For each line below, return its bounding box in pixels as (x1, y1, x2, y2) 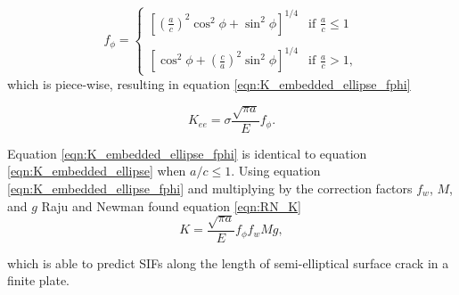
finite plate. (7, 271, 70, 290)
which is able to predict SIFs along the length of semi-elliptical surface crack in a (7, 253, 449, 272)
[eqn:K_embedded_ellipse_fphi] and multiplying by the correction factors (7, 178, 413, 197)
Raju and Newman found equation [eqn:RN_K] (41, 196, 301, 215)
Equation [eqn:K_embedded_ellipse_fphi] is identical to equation (7, 143, 367, 162)
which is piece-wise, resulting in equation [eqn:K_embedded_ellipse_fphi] (7, 74, 411, 93)
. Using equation (231, 161, 321, 180)
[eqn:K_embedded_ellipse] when (7, 161, 186, 180)
